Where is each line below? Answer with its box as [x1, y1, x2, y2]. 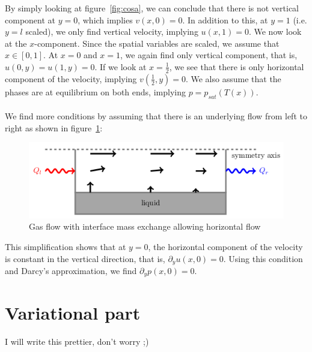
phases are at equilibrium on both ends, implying [5, 85, 186, 98]
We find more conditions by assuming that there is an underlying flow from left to [5, 110, 307, 122]
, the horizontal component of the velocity [148, 240, 303, 252]
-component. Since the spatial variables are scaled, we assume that [34, 37, 280, 49]
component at [5, 13, 55, 26]
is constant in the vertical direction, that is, [5, 252, 165, 264]
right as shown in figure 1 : [5, 121, 103, 134]
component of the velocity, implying [5, 72, 137, 85]
